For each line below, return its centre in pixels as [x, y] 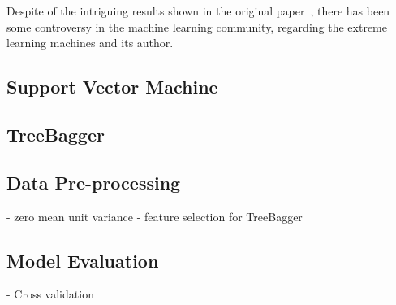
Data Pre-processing [94, 182]
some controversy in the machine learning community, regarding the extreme [197, 26]
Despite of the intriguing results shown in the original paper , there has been [198, 11]
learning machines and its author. [90, 43]
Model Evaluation [83, 260]
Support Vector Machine [112, 87]
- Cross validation [50, 294]
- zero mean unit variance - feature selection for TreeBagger [155, 216]
